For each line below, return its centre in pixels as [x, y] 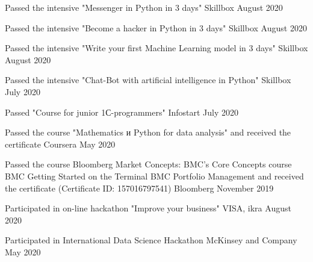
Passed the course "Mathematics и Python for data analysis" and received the [148, 132]
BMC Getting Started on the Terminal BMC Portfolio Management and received [154, 176]
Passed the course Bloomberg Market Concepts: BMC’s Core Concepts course [148, 164]
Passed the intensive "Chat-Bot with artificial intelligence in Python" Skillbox [148, 80]
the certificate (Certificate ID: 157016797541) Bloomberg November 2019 [139, 188]
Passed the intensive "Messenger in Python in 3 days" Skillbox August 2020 [144, 7]
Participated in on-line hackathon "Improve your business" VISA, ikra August [148, 208]
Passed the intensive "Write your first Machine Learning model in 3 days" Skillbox [156, 48]
